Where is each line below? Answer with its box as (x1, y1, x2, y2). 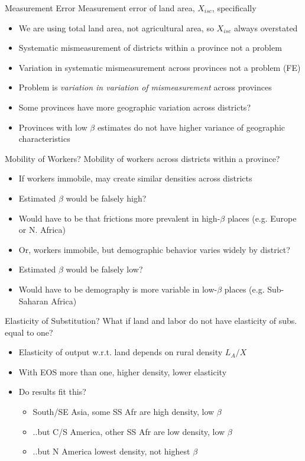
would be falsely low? (66, 263, 143, 275)
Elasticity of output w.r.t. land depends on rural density (18, 346, 223, 358)
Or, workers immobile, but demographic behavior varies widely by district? (18, 243, 290, 255)
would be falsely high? (66, 191, 147, 204)
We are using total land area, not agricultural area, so (18, 21, 214, 34)
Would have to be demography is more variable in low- (18, 283, 218, 295)
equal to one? (5, 326, 53, 338)
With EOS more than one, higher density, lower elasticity (18, 365, 227, 378)
